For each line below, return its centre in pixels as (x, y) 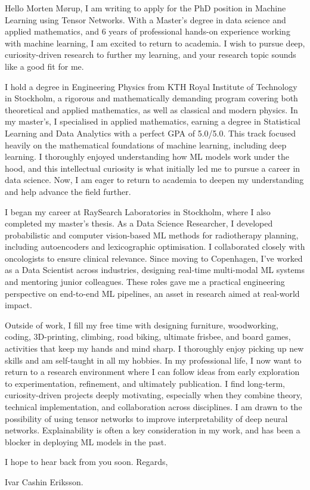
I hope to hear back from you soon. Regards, (86, 462)
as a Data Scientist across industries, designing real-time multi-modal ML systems (155, 270)
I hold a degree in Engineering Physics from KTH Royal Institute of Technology (151, 86)
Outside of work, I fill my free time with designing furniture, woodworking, (142, 325)
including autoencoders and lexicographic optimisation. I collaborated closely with (155, 246)
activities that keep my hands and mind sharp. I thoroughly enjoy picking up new (154, 348)
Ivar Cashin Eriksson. (44, 481)
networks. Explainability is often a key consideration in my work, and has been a (153, 430)
